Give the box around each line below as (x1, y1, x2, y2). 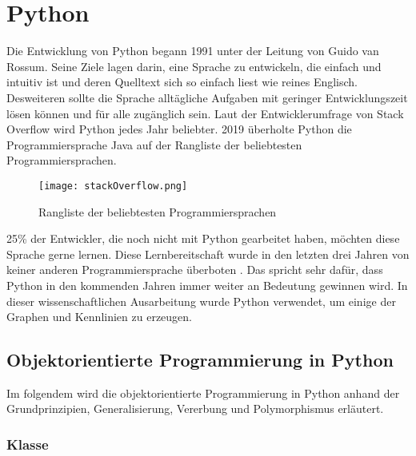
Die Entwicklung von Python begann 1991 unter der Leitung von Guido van (6, 42, 379, 59)
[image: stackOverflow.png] (38, 180, 188, 192)
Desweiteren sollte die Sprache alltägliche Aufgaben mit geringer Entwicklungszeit (6, 89, 408, 105)
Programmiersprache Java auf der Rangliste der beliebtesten (6, 136, 302, 153)
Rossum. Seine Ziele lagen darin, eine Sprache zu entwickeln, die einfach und (6, 57, 382, 74)
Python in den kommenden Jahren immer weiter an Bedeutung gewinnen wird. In (6, 276, 408, 293)
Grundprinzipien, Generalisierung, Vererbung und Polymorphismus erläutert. (6, 400, 384, 417)
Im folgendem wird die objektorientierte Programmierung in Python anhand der (6, 384, 400, 401)
